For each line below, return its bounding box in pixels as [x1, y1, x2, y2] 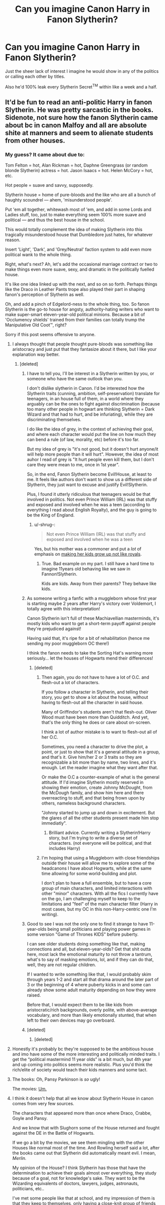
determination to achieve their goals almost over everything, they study [12, 1170, 157, 1176]
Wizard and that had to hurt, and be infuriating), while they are [27, 411, 153, 417]
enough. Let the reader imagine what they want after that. [41, 765, 158, 771]
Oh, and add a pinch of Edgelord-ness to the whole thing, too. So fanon [5, 301, 150, 307]
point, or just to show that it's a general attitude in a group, [41, 749, 160, 755]
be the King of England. [27, 512, 75, 518]
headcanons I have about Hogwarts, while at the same [41, 865, 152, 871]
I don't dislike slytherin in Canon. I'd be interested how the [27, 385, 145, 391]
